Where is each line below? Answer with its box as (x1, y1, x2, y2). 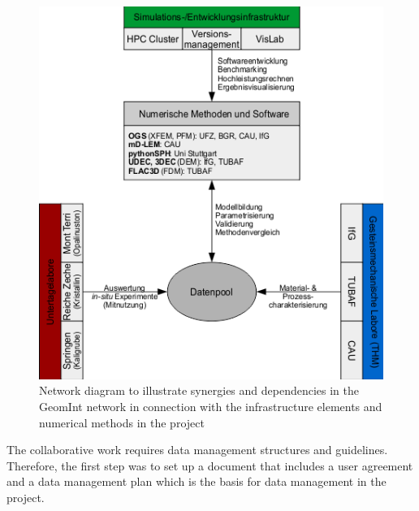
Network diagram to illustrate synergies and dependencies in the (39, 382, 360, 399)
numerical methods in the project (39, 414, 205, 431)
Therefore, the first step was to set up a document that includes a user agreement (6, 457, 413, 474)
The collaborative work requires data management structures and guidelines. (6, 441, 388, 458)
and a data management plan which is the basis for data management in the (6, 473, 387, 490)
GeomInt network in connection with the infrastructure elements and (39, 397, 382, 414)
